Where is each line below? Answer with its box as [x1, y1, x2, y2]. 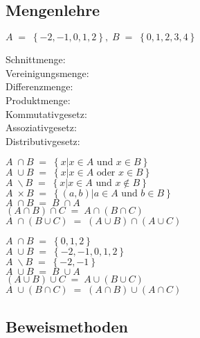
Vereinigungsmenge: [6, 65, 89, 80]
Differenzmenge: [6, 79, 73, 94]
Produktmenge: [6, 92, 71, 107]
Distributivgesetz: [6, 133, 80, 148]
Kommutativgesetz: [6, 106, 87, 121]
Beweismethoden [6, 315, 128, 337]
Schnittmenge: [6, 52, 66, 67]
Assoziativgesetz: [6, 120, 77, 135]
